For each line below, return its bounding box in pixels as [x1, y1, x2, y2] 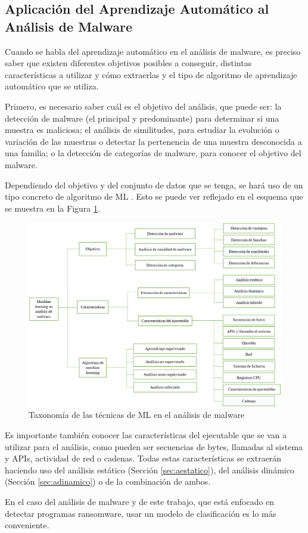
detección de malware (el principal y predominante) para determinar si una [5, 111, 279, 124]
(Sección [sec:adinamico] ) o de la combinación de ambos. [5, 475, 211, 488]
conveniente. [5, 519, 49, 531]
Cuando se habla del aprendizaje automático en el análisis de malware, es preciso [5, 45, 301, 57]
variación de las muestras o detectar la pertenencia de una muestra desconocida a [5, 135, 302, 147]
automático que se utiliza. [5, 80, 99, 92]
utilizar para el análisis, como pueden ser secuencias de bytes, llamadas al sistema [5, 440, 303, 453]
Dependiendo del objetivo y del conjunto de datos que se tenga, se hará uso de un [5, 178, 303, 191]
